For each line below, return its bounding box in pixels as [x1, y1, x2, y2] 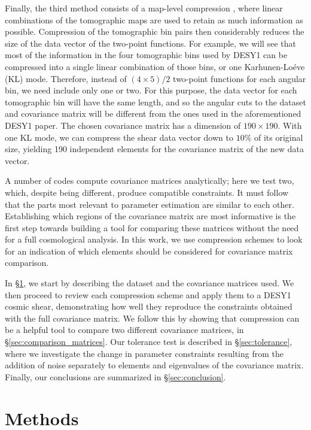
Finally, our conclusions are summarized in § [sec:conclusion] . [5, 370, 226, 383]
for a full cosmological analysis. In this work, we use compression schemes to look [5, 233, 303, 246]
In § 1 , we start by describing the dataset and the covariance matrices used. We [5, 277, 294, 289]
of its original [254, 131, 303, 143]
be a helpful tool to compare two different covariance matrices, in [5, 323, 244, 336]
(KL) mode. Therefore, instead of [5, 72, 127, 84]
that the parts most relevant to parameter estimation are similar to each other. [5, 198, 294, 210]
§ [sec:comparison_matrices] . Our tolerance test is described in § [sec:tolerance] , [5, 335, 292, 348]
